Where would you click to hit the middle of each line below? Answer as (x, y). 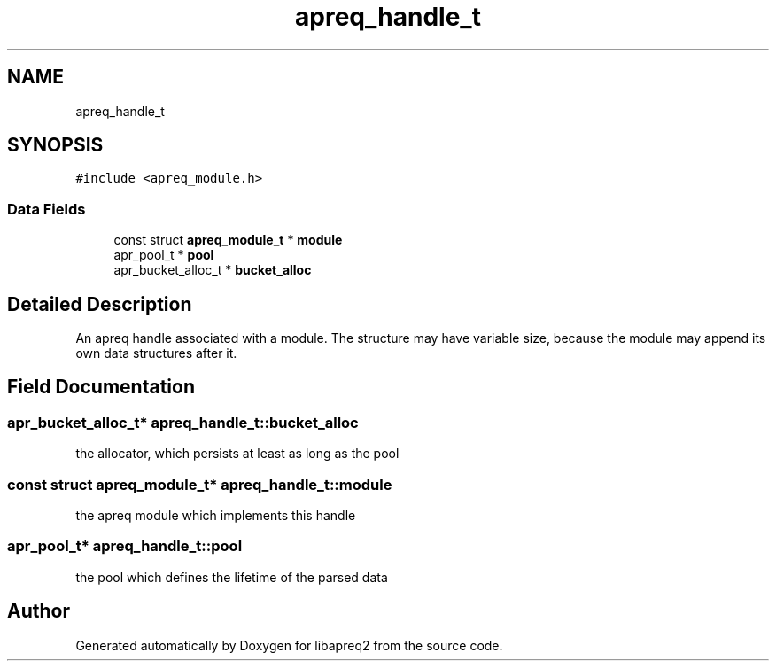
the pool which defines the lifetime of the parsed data (232, 577)
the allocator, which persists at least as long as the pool (237, 454)
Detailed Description (100, 304)
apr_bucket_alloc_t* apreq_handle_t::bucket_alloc (183, 422)
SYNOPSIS (55, 145)
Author (39, 611)
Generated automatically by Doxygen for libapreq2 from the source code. (289, 645)
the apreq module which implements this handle (216, 515)
